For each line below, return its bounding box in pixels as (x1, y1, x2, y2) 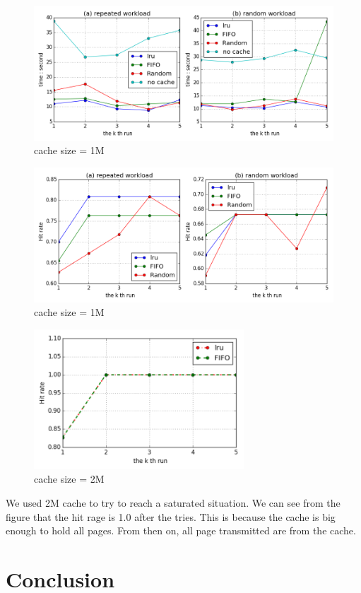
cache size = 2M (34, 471, 105, 486)
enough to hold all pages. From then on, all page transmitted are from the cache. (6, 523, 356, 538)
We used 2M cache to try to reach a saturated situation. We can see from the (6, 495, 341, 510)
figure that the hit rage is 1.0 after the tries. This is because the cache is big (6, 509, 336, 524)
